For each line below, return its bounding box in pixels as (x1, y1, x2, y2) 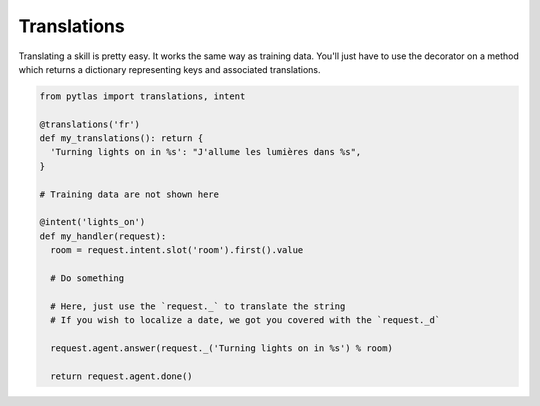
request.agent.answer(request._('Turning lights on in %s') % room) (50, 342, 394, 354)
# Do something (50, 273, 125, 284)
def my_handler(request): (39, 230, 167, 242)
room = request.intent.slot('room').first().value (50, 245, 304, 256)
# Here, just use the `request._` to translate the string (50, 300, 346, 312)
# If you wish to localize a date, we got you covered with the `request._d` (50, 315, 441, 326)
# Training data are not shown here (39, 188, 220, 200)
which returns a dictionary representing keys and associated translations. (18, 63, 321, 75)
